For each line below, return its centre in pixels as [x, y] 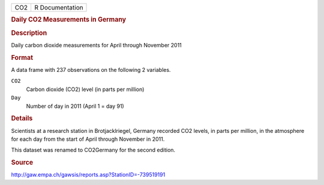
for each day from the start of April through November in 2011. [88, 139]
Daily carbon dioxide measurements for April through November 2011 [97, 45]
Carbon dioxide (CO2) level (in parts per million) [85, 89]
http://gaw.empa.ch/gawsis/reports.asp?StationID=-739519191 [88, 175]
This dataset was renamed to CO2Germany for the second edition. [93, 150]
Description [29, 33]
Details [22, 119]
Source [22, 163]
